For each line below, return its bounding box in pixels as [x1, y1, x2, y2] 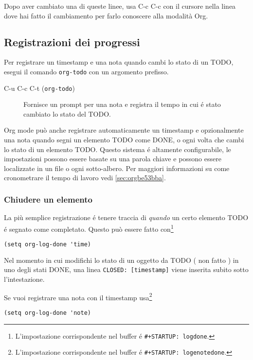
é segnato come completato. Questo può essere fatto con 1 [4, 222, 174, 234]
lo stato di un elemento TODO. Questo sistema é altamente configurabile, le [4, 144, 231, 154]
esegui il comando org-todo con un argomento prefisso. [4, 66, 169, 76]
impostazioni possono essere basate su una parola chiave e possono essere [4, 154, 221, 164]
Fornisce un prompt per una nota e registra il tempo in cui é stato [23, 99, 221, 109]
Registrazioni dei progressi [4, 34, 140, 49]
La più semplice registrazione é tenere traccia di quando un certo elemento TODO [4, 212, 249, 223]
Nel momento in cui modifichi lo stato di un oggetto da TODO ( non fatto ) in [4, 255, 239, 265]
